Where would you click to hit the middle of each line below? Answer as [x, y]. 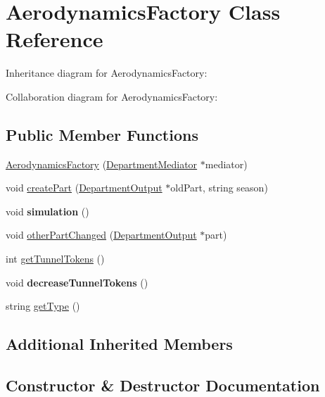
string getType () [43, 306]
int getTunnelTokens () [55, 259]
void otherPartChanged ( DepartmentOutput [101, 235]
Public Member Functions [102, 134]
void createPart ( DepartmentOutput [84, 188]
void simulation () [47, 211]
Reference [55, 39]
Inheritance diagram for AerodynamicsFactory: [107, 73]
